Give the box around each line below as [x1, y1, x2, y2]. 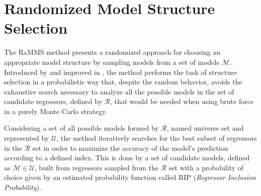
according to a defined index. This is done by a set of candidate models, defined [4, 152, 250, 163]
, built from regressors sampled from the [34, 162, 159, 172]
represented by [4, 133, 49, 143]
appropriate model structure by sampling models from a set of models [4, 56, 219, 67]
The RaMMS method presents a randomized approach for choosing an [4, 47, 220, 57]
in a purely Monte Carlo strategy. [4, 106, 108, 116]
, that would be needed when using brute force [110, 96, 254, 107]
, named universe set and [166, 123, 244, 133]
